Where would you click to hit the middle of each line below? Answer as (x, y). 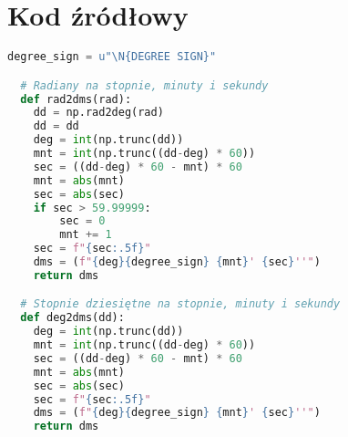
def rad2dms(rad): (76, 99)
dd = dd (56, 126)
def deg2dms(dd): (72, 318)
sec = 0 (82, 221)
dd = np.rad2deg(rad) (98, 113)
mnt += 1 (86, 235)
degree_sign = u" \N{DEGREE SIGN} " (112, 57)
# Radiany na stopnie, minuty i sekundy (144, 85)
